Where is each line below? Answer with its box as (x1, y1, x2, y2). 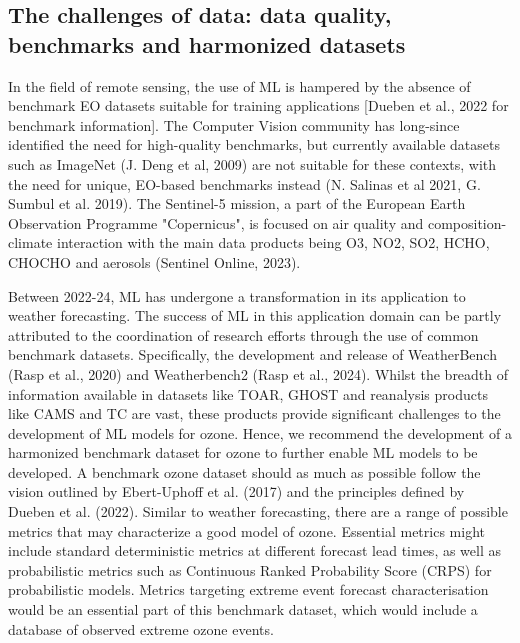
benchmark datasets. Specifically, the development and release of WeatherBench (8, 344, 497, 365)
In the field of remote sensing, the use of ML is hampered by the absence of (8, 75, 471, 96)
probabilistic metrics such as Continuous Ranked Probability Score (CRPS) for (8, 559, 492, 580)
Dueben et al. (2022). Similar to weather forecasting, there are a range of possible (8, 501, 508, 522)
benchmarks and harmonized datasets (8, 28, 406, 59)
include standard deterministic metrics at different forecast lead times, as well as (8, 540, 502, 561)
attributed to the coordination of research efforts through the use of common (8, 324, 479, 345)
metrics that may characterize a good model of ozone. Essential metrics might (8, 520, 485, 541)
